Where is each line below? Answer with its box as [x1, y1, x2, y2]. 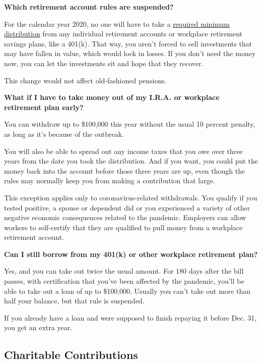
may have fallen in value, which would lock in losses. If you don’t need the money [4, 48, 256, 59]
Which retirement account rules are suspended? [4, 2, 174, 12]
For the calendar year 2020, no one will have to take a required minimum [4, 18, 230, 29]
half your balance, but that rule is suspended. [4, 295, 145, 306]
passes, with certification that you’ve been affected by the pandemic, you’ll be [4, 276, 244, 286]
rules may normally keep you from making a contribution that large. [4, 175, 215, 186]
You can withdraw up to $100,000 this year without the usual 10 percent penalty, [4, 119, 255, 129]
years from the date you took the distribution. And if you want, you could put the [4, 155, 258, 166]
